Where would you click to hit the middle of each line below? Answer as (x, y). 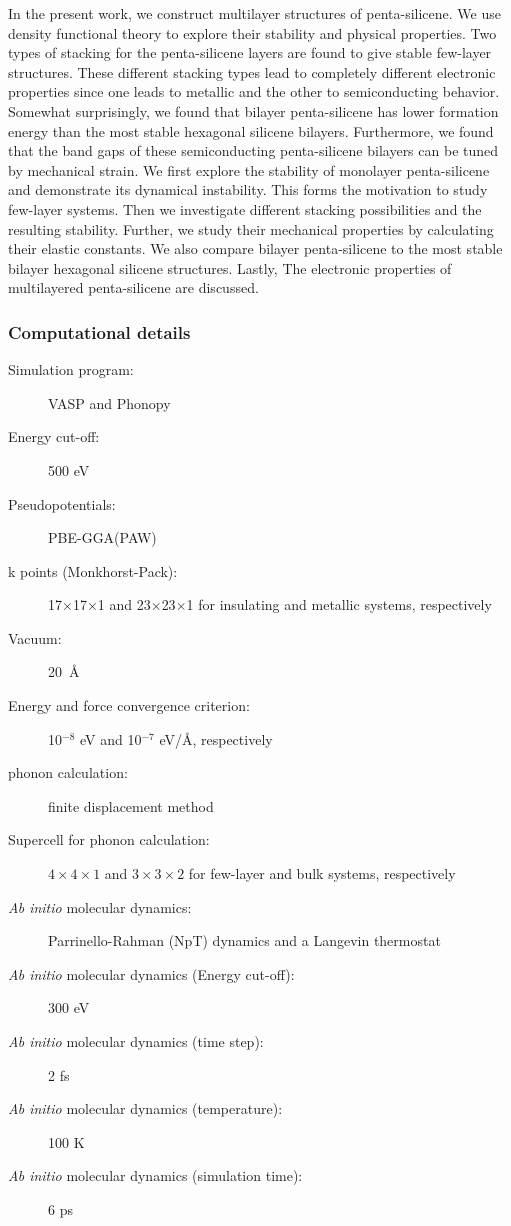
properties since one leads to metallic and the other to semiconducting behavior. (254, 91)
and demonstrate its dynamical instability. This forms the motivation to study (248, 189)
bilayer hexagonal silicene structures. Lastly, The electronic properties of (230, 267)
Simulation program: (71, 369)
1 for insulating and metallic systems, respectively (339, 604)
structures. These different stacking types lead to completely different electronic (252, 71)
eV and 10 (110, 738)
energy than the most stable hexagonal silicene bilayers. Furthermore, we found (251, 130)
